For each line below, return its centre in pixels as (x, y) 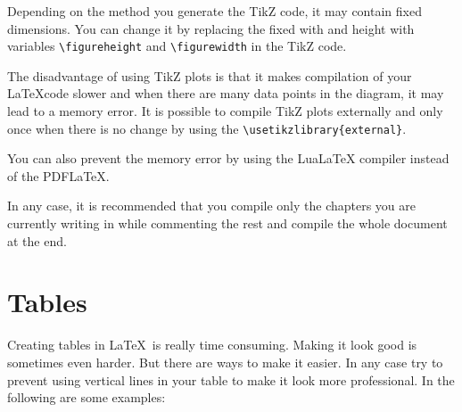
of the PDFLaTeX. (58, 175)
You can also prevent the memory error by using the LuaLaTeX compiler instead (228, 158)
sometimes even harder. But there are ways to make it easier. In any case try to (225, 362)
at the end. (37, 240)
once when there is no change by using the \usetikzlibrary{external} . (207, 128)
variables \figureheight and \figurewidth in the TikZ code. (177, 46)
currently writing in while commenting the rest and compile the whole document (227, 223)
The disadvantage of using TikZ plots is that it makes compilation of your (210, 75)
